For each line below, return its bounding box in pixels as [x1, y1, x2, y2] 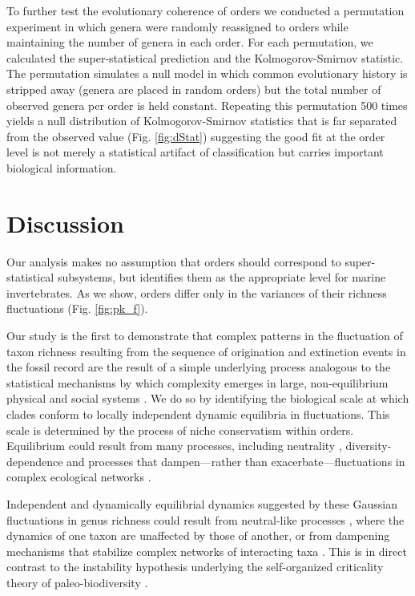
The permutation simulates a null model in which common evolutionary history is [6, 65, 408, 82]
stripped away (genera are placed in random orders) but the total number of [6, 80, 381, 97]
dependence [6, 452, 63, 469]
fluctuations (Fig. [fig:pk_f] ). [6, 300, 148, 317]
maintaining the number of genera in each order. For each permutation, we [6, 34, 373, 51]
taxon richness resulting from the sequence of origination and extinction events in [6, 343, 406, 359]
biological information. [6, 159, 117, 176]
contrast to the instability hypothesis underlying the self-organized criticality [6, 558, 384, 575]
